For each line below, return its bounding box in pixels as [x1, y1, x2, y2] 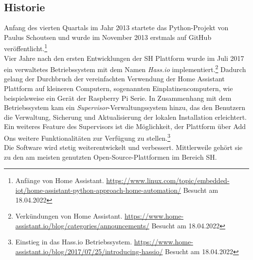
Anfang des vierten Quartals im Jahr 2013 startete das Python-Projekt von [4, 22, 229, 33]
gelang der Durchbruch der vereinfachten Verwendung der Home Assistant [4, 74, 225, 84]
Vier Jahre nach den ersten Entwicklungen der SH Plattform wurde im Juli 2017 [4, 53, 244, 63]
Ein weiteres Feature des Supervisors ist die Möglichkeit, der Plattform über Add [4, 121, 246, 131]
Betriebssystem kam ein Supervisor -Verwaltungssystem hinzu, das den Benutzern [4, 102, 245, 112]
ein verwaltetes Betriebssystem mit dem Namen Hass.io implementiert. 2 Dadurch [4, 63, 246, 74]
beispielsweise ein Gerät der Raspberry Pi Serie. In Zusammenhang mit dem [4, 93, 232, 103]
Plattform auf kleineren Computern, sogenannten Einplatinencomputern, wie [4, 83, 233, 93]
